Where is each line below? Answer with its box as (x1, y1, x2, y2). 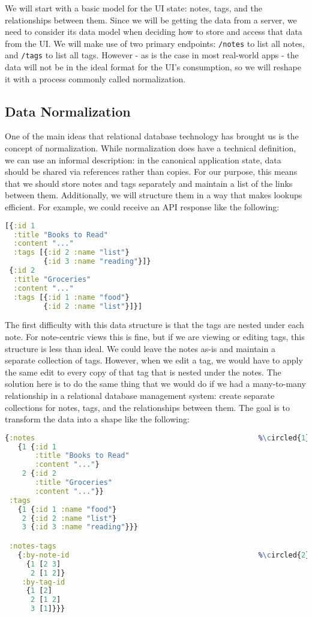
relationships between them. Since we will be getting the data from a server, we (5, 13, 297, 26)
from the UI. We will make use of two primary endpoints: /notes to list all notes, (5, 37, 305, 49)
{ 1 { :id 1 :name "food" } (17, 505, 117, 514)
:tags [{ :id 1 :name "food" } (13, 293, 130, 302)
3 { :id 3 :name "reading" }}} (22, 523, 139, 532)
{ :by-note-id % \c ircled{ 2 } (17, 550, 310, 559)
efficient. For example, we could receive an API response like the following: (5, 201, 280, 213)
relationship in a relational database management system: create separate (5, 389, 275, 401)
